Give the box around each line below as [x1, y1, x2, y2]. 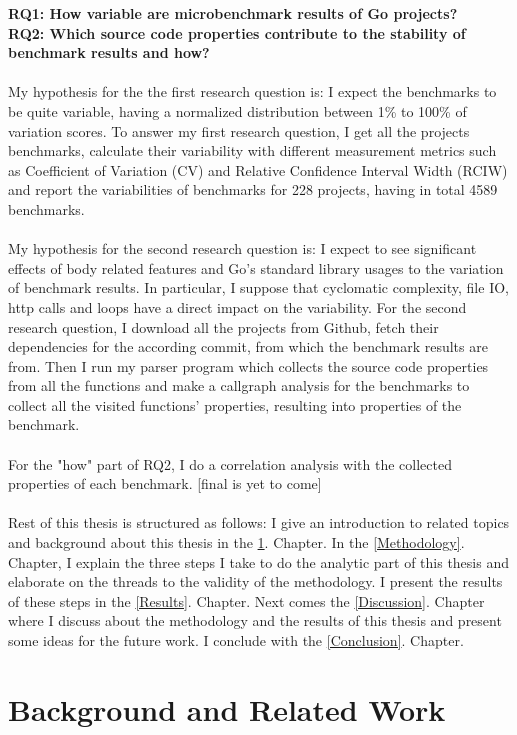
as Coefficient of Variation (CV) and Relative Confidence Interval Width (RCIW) [8, 159, 508, 180]
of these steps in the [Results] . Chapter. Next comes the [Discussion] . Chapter [8, 590, 485, 611]
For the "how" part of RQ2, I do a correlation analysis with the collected [8, 453, 452, 474]
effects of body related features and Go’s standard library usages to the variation [8, 257, 504, 278]
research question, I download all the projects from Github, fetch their [8, 316, 439, 337]
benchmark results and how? [8, 42, 210, 63]
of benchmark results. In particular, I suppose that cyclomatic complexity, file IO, [8, 277, 509, 298]
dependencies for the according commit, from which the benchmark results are [8, 336, 488, 357]
